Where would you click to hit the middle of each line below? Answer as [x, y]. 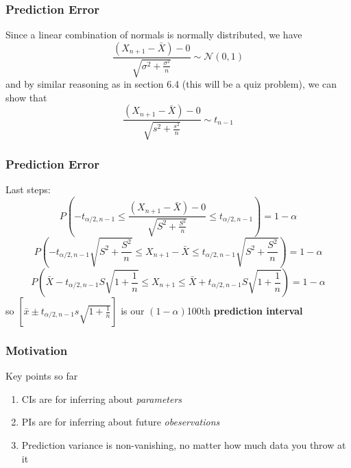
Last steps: [28, 189]
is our [133, 310]
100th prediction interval [245, 310]
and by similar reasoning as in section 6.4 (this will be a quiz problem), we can [171, 84]
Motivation [37, 350]
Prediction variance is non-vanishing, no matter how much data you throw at [184, 445]
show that [26, 97]
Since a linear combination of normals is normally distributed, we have [154, 35]
